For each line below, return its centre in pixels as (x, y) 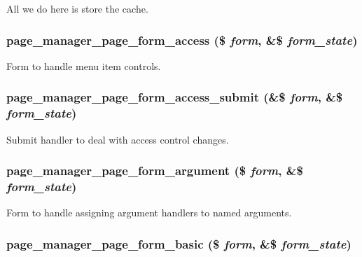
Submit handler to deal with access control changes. (118, 139)
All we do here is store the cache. (77, 8)
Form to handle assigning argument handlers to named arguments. (149, 213)
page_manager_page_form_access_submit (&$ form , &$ (175, 97)
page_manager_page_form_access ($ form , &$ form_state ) (182, 40)
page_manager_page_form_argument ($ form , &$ (155, 171)
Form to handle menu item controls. (84, 65)
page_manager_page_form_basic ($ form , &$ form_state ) (179, 243)
